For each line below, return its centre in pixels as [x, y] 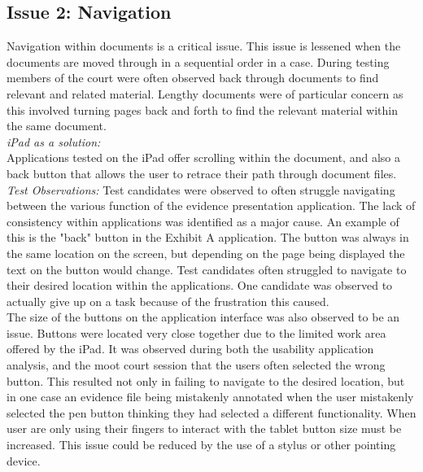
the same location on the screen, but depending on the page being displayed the [206, 253]
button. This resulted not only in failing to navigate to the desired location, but [206, 380]
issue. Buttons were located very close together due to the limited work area [196, 332]
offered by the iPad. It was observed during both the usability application [190, 349]
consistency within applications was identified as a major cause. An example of [203, 221]
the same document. [57, 126]
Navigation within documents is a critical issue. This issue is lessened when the [204, 46]
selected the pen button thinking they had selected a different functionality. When [211, 412]
